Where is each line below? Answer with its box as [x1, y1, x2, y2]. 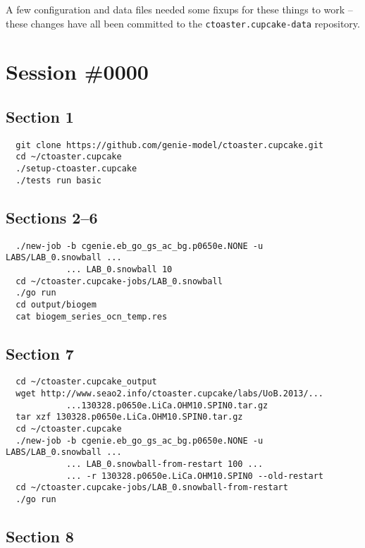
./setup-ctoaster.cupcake [16, 164, 137, 174]
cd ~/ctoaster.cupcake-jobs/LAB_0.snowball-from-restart [16, 482, 288, 493]
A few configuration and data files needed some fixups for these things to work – [6, 2, 353, 16]
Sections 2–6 [6, 206, 98, 228]
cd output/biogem [16, 299, 97, 310]
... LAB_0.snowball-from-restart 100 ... [66, 459, 264, 470]
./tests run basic [16, 175, 102, 185]
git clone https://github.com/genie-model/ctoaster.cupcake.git [16, 140, 324, 150]
